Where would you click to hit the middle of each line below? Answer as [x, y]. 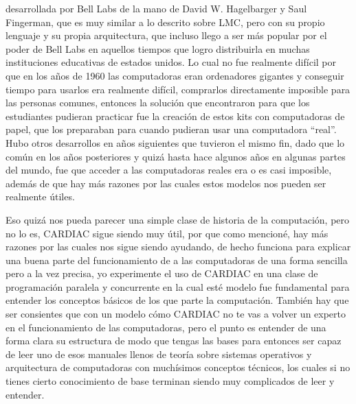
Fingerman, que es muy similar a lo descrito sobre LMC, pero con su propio [165, 22]
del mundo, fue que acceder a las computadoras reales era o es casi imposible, [169, 170]
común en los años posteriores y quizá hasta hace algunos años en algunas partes [176, 156]
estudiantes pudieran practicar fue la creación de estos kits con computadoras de [175, 116]
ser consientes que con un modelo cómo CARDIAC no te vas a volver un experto [176, 314]
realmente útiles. [40, 197]
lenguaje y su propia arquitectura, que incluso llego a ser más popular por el [166, 35]
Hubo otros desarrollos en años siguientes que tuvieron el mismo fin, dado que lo [175, 142]
